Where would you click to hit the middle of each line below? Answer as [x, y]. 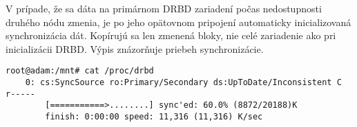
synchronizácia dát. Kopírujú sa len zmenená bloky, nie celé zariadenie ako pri [171, 35]
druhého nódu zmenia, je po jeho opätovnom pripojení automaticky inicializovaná [178, 22]
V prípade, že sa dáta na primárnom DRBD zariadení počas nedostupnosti [164, 8]
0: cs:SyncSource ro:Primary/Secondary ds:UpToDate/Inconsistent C [183, 83]
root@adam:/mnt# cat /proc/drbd [80, 71]
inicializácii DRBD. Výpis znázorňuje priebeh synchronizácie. [135, 48]
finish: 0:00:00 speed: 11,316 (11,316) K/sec [154, 117]
